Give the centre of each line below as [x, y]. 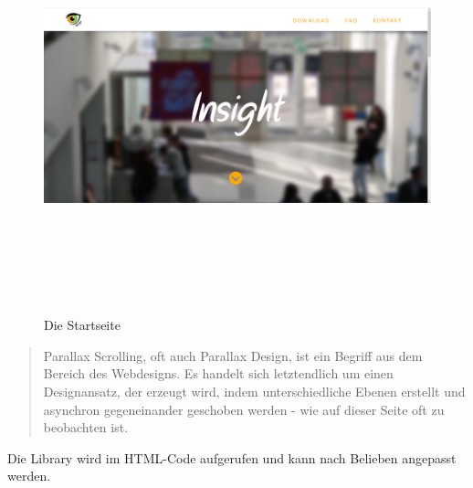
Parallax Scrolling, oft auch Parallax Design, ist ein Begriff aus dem [233, 355]
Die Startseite [82, 325]
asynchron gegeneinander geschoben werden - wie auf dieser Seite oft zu [244, 409]
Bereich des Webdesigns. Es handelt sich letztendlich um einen [218, 373]
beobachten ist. [86, 427]
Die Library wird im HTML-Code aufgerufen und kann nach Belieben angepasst [232, 457]
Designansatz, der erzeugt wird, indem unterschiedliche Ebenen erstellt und [254, 391]
